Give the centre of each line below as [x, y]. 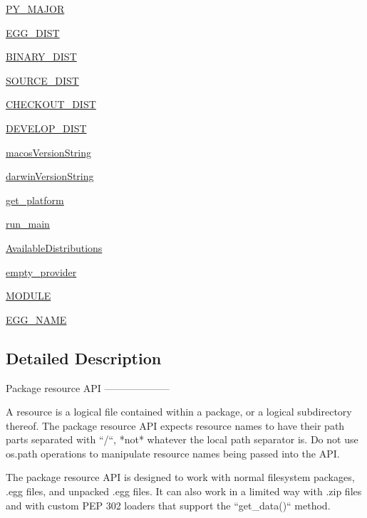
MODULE [29, 296]
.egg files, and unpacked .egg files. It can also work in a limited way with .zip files [184, 491]
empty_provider [41, 271]
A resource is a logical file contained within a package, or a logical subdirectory [179, 412]
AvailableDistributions [54, 247]
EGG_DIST [33, 32]
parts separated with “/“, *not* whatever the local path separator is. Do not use [182, 439]
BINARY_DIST [41, 57]
